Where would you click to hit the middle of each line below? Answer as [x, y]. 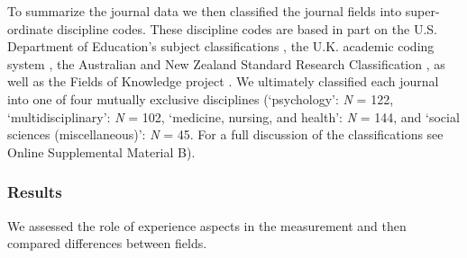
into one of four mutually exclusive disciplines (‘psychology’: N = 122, [201, 98]
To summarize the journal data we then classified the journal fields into [205, 11]
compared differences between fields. [107, 243]
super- [422, 11]
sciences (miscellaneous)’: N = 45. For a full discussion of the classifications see [225, 134]
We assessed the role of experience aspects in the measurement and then [207, 225]
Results [35, 192]
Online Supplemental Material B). [101, 151]
